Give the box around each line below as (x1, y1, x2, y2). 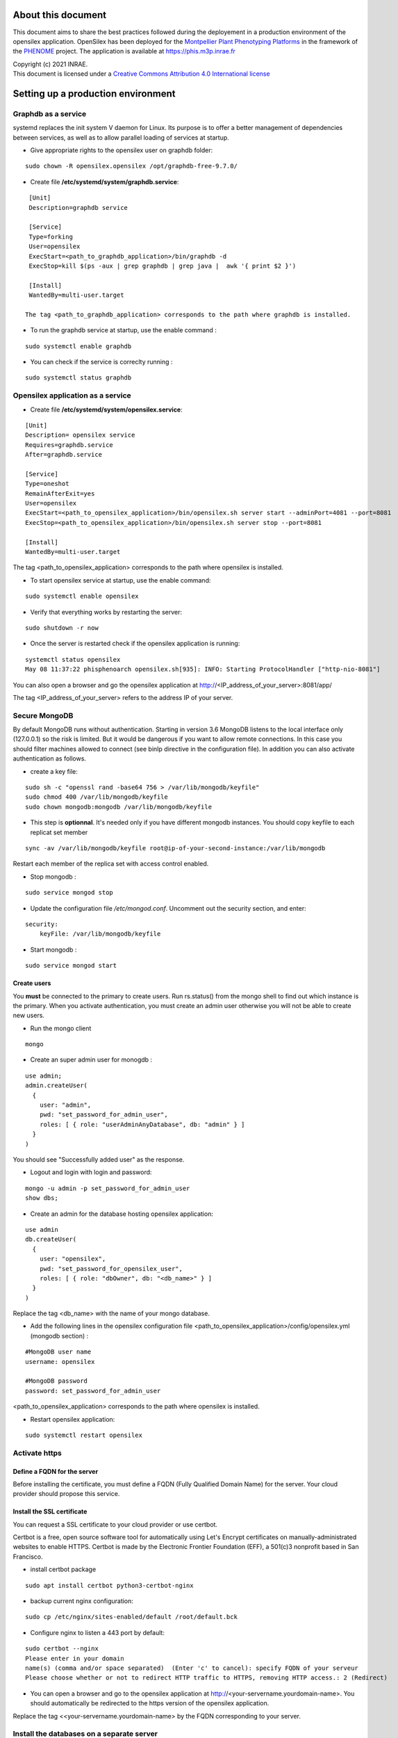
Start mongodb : (30, 945, 77, 954)
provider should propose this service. (13, 1490, 120, 1498)
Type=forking (28, 233, 73, 241)
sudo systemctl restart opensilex (25, 1431, 142, 1439)
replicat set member (30, 828, 88, 836)
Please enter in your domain (25, 1655, 124, 1662)
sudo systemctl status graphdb (25, 374, 132, 382)
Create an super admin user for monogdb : (30, 1055, 153, 1064)
